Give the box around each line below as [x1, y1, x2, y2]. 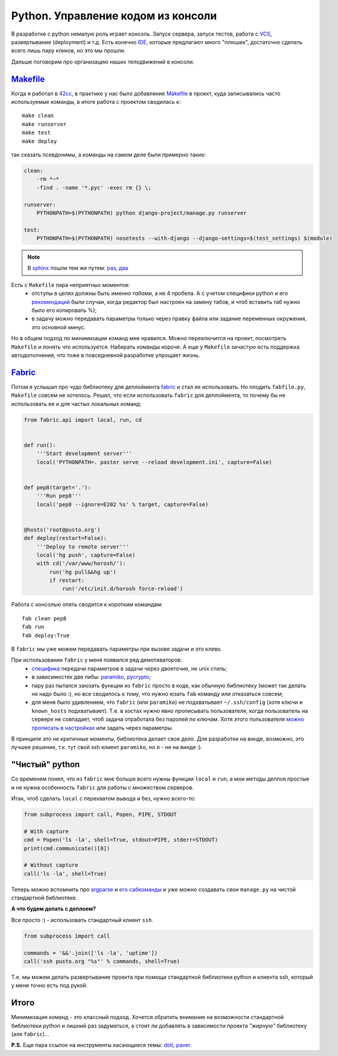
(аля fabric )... [11, 1031, 49, 1038]
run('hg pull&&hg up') [49, 568, 117, 575]
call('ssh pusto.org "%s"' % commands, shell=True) [24, 958, 180, 965]
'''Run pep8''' [36, 492, 81, 500]
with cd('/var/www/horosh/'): [36, 560, 126, 567]
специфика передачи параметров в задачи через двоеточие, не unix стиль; [31, 665, 228, 672]
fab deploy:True [22, 632, 70, 639]
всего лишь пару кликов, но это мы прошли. [11, 47, 126, 54]
